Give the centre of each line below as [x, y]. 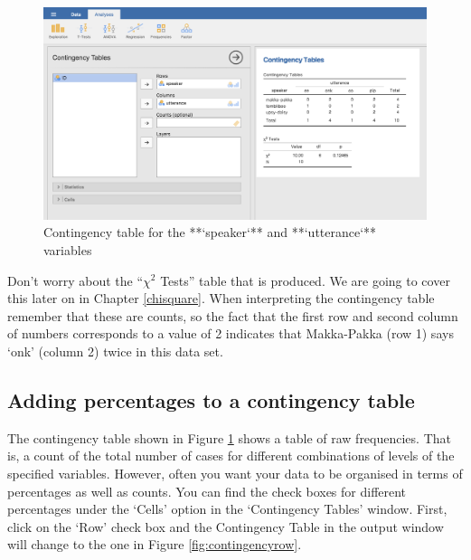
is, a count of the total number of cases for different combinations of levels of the [231, 456]
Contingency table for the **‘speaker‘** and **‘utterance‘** [210, 232]
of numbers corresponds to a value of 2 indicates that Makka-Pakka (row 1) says [231, 333]
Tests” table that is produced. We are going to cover [305, 280]
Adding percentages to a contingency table [211, 399]
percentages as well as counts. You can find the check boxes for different [207, 491]
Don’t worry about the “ [75, 280]
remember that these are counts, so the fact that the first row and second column [233, 315]
